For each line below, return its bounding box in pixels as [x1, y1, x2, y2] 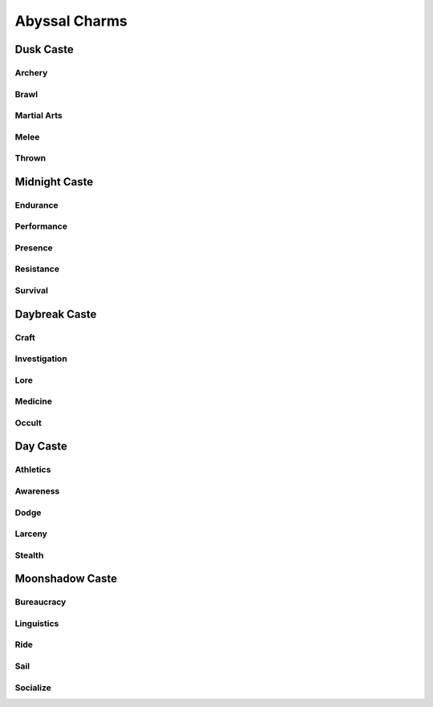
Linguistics [14, 618, 59, 629]
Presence [14, 242, 54, 253]
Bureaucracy [14, 596, 67, 607]
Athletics [14, 464, 51, 475]
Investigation [14, 353, 67, 364]
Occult [14, 417, 42, 429]
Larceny [14, 528, 48, 539]
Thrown [14, 152, 47, 164]
